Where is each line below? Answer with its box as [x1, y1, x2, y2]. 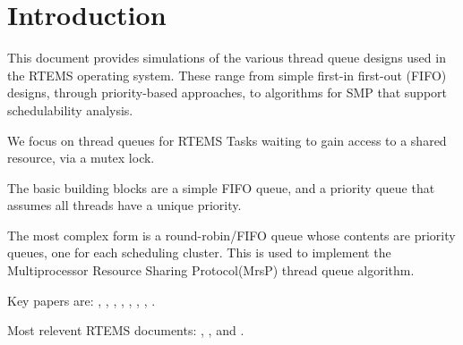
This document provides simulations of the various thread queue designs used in [7, 48, 446, 67]
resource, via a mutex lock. [7, 148, 155, 167]
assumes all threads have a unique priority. [7, 196, 242, 215]
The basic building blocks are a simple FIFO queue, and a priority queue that [7, 178, 435, 197]
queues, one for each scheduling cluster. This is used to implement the [7, 243, 391, 262]
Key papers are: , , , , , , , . [7, 290, 156, 309]
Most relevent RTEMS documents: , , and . [7, 321, 244, 340]
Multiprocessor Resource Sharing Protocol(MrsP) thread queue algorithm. [7, 261, 415, 280]
